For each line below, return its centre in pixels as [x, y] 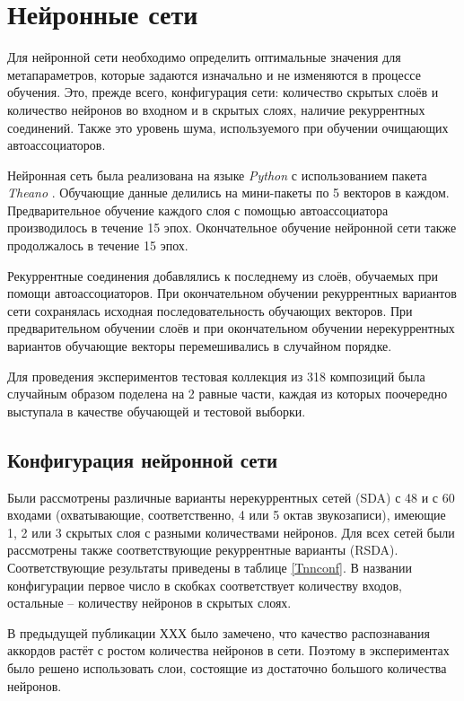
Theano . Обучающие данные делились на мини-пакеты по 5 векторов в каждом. [228, 193]
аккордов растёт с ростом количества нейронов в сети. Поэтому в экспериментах [228, 650]
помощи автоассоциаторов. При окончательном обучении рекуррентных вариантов [232, 293]
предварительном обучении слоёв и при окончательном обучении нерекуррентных [231, 328]
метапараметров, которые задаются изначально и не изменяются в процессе [214, 74]
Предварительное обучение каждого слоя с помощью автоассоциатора [198, 210]
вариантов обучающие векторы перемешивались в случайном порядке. [200, 346]
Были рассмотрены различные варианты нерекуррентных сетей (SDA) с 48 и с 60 [231, 497]
